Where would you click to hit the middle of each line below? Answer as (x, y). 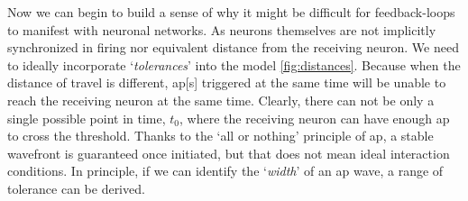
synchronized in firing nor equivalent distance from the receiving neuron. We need (233, 47)
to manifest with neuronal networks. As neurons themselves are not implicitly (222, 29)
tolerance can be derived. (76, 188)
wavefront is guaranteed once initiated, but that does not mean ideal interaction (229, 153)
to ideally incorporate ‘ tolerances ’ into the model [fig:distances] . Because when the (234, 64)
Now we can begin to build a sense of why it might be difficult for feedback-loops (231, 12)
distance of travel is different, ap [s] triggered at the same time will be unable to (227, 82)
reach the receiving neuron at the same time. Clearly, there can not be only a (221, 100)
